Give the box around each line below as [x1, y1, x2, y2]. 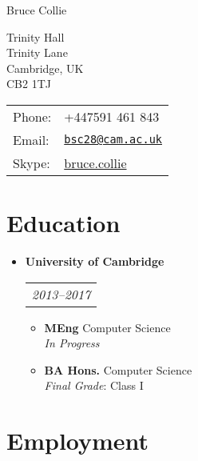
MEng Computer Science [44, 319, 171, 335]
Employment [6, 424, 149, 457]
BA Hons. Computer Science [44, 361, 192, 378]
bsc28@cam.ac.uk [64, 133, 163, 146]
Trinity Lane [6, 44, 68, 61]
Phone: [13, 106, 52, 126]
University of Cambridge [25, 253, 164, 270]
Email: [13, 130, 49, 149]
